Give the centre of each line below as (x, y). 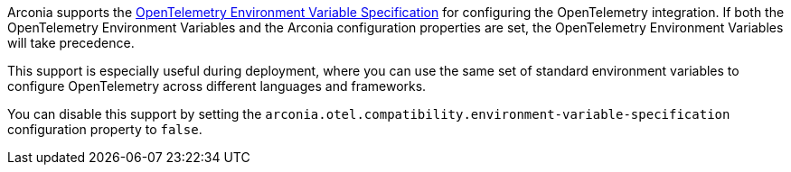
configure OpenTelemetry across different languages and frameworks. (217, 86)
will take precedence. (71, 43)
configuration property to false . (105, 129)
